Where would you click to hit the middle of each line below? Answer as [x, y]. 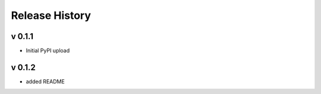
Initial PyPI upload [48, 51]
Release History [51, 15]
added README [45, 81]
